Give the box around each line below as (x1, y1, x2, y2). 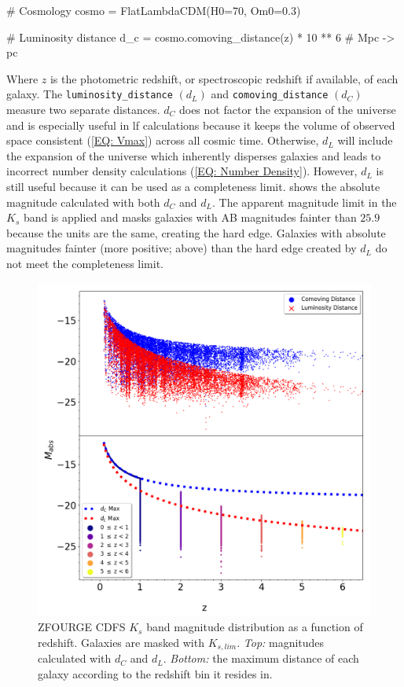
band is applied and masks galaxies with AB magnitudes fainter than (23, 209, 357, 226)
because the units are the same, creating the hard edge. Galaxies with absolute (6, 224, 386, 241)
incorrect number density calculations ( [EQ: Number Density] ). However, (6, 163, 358, 179)
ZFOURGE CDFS (38, 619, 126, 635)
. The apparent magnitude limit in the (212, 193, 397, 210)
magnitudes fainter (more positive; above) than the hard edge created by (6, 240, 357, 256)
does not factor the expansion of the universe (178, 101, 396, 118)
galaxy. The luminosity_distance (6, 86, 173, 102)
